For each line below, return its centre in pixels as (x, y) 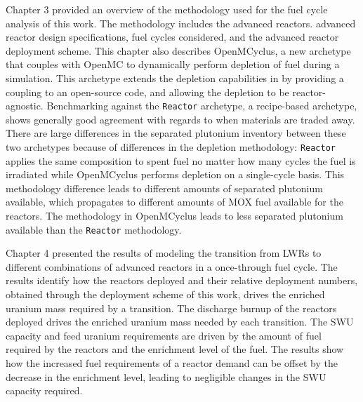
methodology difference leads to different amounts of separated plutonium (164, 188)
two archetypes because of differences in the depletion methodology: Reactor (171, 147)
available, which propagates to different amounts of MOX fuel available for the (174, 202)
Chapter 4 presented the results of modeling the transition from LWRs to (164, 253)
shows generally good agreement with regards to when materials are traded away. (180, 119)
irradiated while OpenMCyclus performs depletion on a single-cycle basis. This (175, 174)
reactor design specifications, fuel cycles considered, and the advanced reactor (172, 37)
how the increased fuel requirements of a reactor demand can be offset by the (172, 363)
